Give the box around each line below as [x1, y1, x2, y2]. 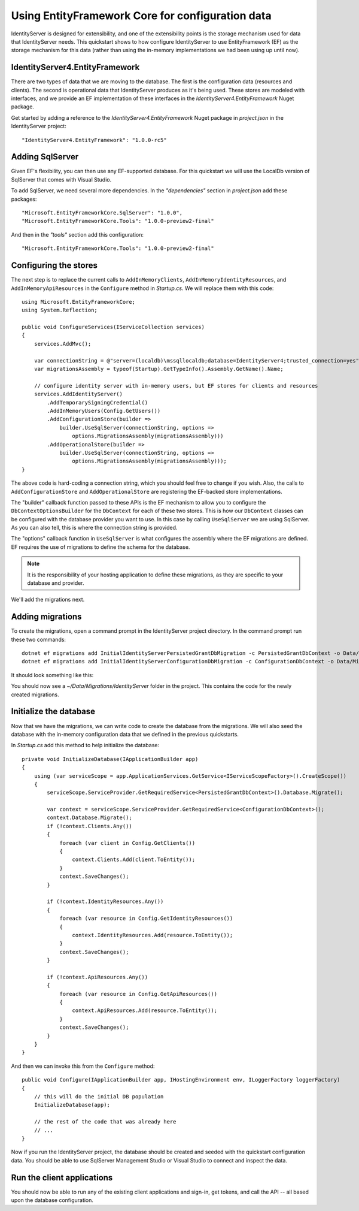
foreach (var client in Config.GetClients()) [59, 839, 196, 846]
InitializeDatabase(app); [34, 1101, 111, 1109]
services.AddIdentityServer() [34, 391, 123, 398]
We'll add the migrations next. [11, 596, 85, 603]
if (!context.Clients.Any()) [47, 823, 133, 829]
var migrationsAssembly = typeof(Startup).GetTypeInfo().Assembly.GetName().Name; [34, 366, 284, 373]
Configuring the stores [11, 261, 98, 271]
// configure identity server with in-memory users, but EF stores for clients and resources [34, 382, 318, 389]
